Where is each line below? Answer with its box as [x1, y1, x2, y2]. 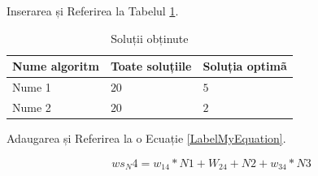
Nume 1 [12, 79, 51, 96]
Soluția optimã [203, 58, 287, 75]
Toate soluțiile [110, 58, 192, 75]
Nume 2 [12, 98, 51, 115]
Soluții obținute [111, 29, 189, 46]
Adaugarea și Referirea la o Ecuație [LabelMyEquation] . [7, 129, 286, 146]
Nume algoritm [12, 58, 99, 75]
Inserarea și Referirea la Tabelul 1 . [7, 2, 179, 19]
